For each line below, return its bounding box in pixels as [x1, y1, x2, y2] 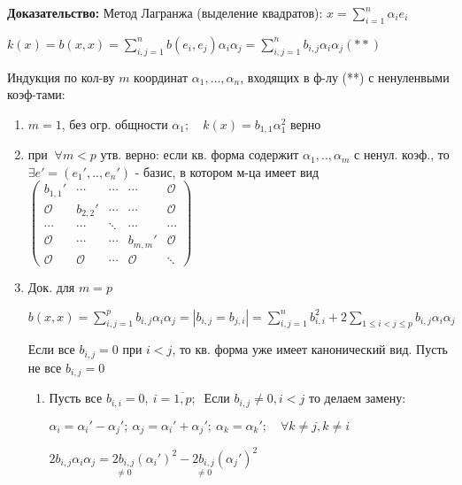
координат [134, 67, 189, 86]
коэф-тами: [7, 85, 65, 104]
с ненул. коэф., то [354, 145, 450, 164]
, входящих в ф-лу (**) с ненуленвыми [240, 67, 450, 86]
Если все [27, 340, 75, 358]
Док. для [27, 278, 75, 296]
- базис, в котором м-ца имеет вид [135, 162, 320, 181]
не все [27, 358, 62, 376]
